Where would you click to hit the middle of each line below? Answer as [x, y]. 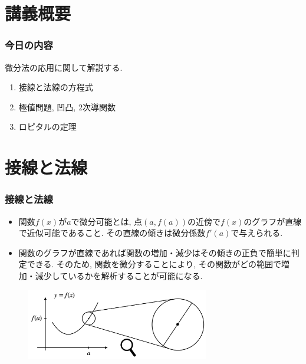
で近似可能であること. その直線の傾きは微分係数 [112, 233]
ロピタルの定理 [47, 127]
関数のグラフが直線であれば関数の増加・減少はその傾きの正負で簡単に [155, 252]
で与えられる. [257, 233]
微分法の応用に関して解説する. [64, 67]
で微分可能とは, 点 [107, 221]
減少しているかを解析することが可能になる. [119, 275]
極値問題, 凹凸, [47, 106]
